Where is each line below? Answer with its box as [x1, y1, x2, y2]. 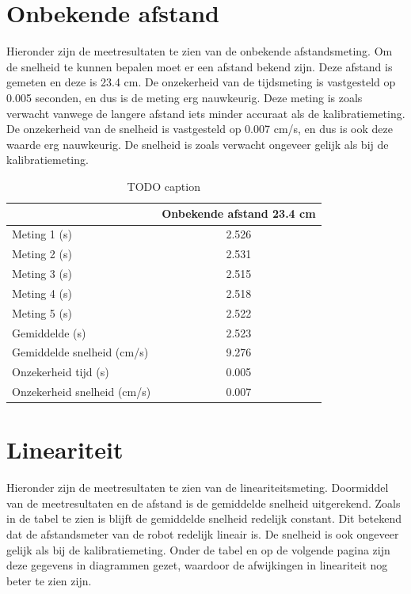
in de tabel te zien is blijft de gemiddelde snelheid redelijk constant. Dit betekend [6, 510, 402, 527]
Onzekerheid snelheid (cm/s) [12, 383, 151, 400]
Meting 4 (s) [12, 284, 72, 301]
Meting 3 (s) [12, 265, 72, 281]
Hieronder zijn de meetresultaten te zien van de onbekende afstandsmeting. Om [6, 43, 393, 59]
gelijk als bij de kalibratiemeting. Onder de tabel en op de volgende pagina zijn [6, 541, 390, 558]
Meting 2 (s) [12, 246, 72, 262]
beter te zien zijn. [6, 572, 92, 588]
